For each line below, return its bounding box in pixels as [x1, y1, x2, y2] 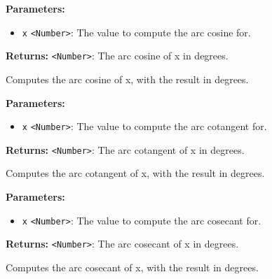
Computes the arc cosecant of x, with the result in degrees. [6, 259, 259, 274]
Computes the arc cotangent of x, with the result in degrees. [6, 166, 265, 180]
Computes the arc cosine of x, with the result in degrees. [6, 71, 249, 86]
